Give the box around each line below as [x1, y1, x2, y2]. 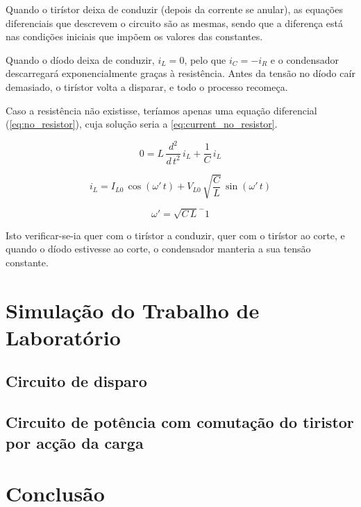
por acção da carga [6, 431, 144, 453]
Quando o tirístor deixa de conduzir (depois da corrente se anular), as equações [6, 2, 343, 16]
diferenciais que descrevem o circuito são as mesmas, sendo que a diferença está [6, 15, 344, 30]
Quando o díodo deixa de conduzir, [6, 52, 155, 67]
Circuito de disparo [6, 370, 147, 392]
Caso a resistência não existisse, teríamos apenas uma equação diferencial [6, 103, 317, 117]
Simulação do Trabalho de [6, 295, 260, 324]
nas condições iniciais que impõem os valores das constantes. [6, 29, 263, 44]
